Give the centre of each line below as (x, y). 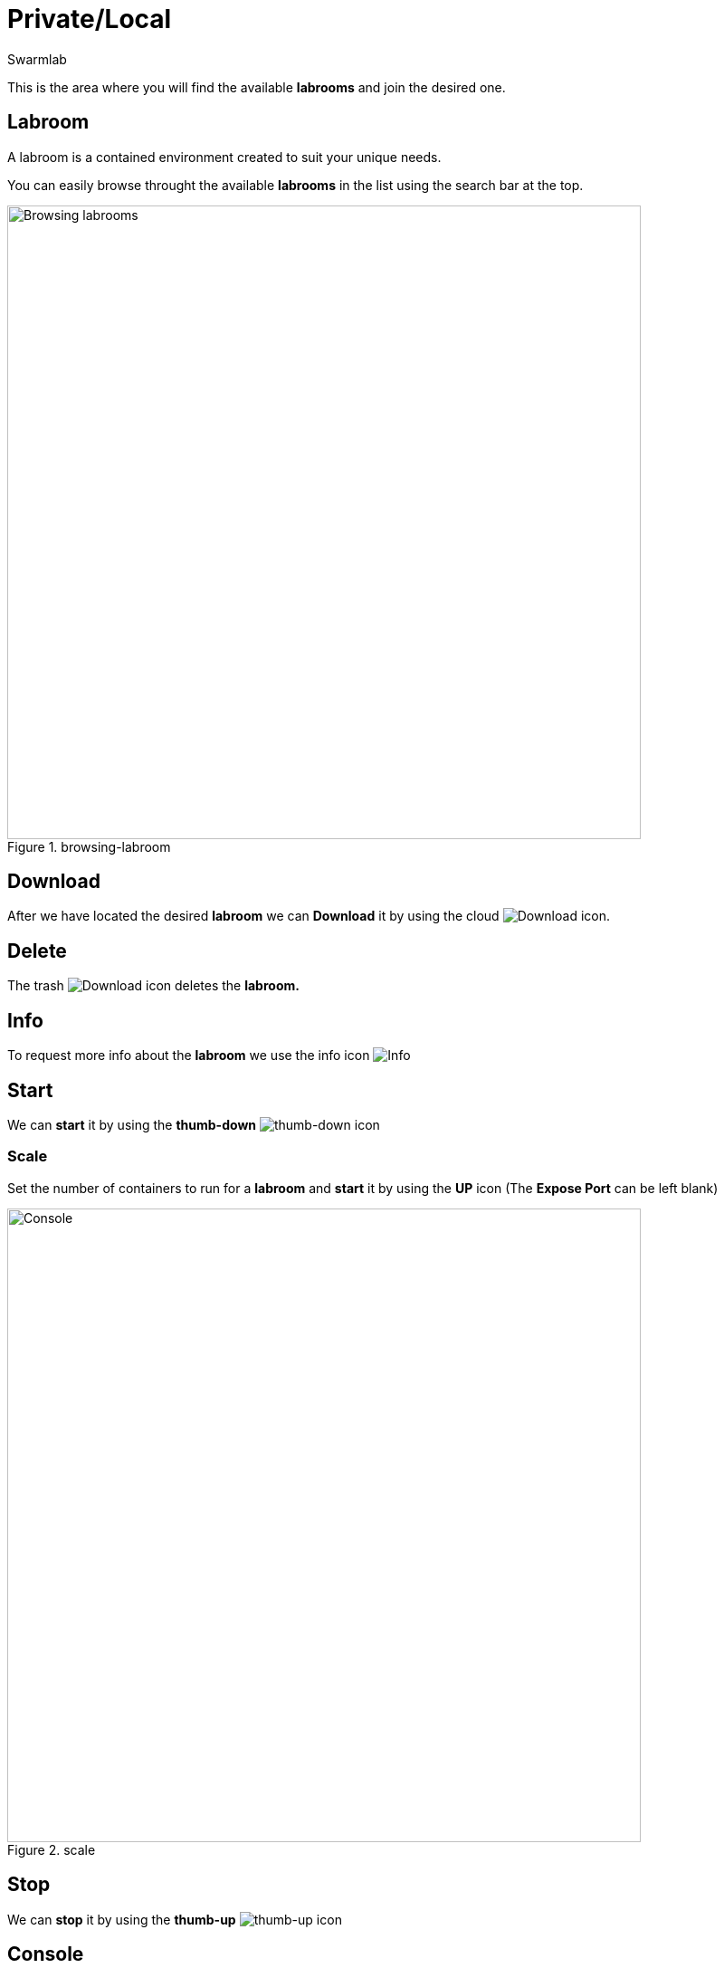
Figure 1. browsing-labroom (89, 846)
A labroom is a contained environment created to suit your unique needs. (224, 157)
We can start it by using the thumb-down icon (194, 1124)
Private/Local (90, 19)
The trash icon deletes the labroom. (153, 986)
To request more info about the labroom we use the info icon (189, 1056)
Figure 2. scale (52, 1849)
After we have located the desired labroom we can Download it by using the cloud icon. (309, 916)
